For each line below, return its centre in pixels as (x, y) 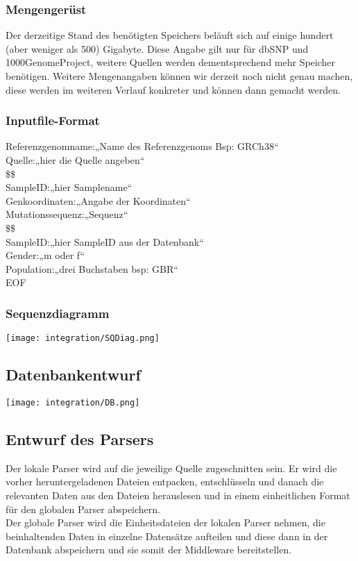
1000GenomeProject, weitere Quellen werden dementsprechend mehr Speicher (171, 62)
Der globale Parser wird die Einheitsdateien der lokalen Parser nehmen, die (165, 522)
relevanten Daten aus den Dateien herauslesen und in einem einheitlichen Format (178, 495)
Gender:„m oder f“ (45, 255)
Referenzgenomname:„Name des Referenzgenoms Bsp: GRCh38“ (142, 146)
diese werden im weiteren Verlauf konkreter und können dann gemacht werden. (173, 89)
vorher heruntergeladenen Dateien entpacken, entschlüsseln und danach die (165, 482)
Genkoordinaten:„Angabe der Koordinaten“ (98, 200)
